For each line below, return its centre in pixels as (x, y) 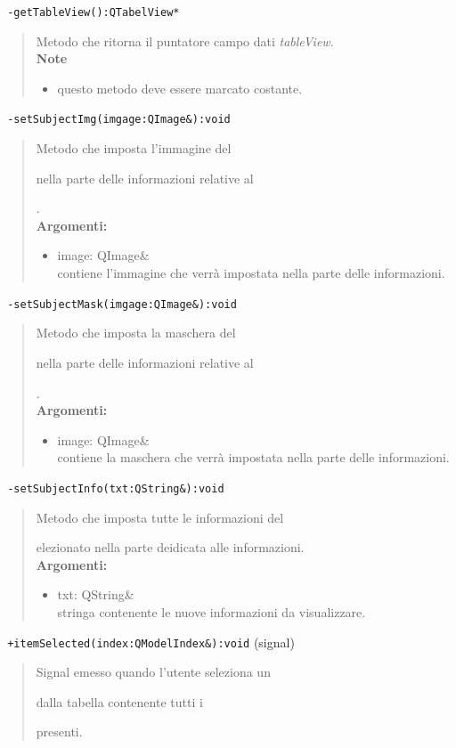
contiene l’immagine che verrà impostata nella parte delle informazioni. (251, 273)
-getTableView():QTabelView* (94, 12)
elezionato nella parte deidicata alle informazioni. (170, 547)
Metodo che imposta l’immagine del (134, 148)
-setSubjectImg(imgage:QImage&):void (119, 120)
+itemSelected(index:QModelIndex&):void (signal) (151, 642)
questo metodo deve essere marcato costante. (180, 88)
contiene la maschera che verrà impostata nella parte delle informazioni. (253, 457)
